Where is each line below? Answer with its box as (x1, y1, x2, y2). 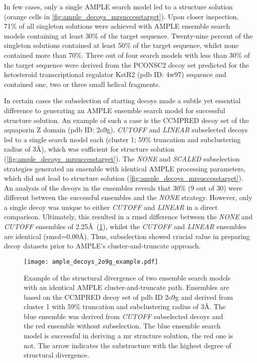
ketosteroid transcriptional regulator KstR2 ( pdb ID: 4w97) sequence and (4, 69, 226, 80)
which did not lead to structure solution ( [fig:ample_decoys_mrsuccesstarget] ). (4, 173, 244, 183)
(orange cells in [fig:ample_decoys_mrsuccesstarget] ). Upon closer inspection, (4, 11, 239, 21)
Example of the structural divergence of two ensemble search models (24, 272, 231, 282)
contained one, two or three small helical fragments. (4, 79, 161, 89)
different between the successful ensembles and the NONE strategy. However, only (4, 192, 253, 202)
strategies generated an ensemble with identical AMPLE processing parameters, (4, 163, 246, 173)
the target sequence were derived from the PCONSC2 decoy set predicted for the (4, 59, 249, 70)
